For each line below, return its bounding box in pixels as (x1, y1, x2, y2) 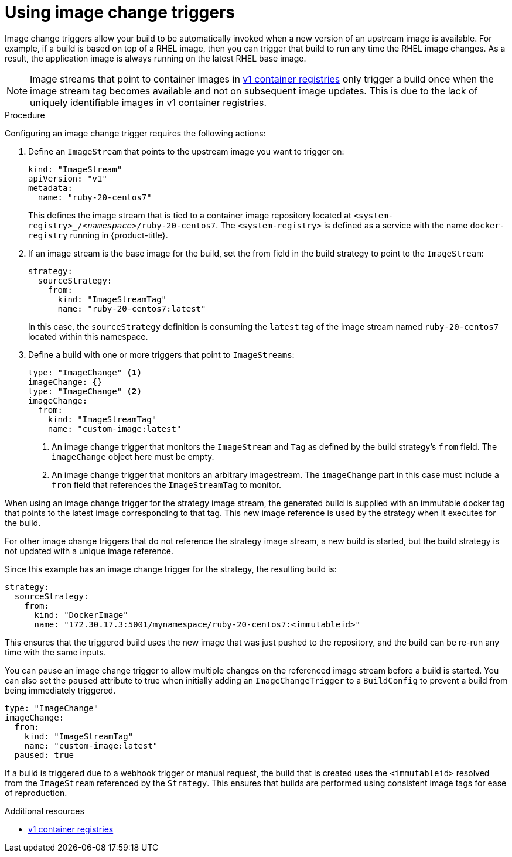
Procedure (5, 110, 45, 120)
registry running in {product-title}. (28, 230, 168, 240)
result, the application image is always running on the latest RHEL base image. (5, 53, 306, 63)
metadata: (28, 183, 73, 193)
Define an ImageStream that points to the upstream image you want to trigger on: (28, 146, 344, 156)
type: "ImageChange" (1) (28, 367, 142, 377)
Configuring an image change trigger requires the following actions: (5, 128, 266, 138)
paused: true (14, 750, 74, 760)
